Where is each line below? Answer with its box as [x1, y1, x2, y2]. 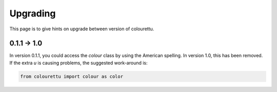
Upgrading [9, 8, 56, 19]
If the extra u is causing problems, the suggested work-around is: [9, 60, 148, 66]
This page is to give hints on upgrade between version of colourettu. [9, 26, 154, 32]
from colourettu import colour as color [20, 73, 123, 79]
